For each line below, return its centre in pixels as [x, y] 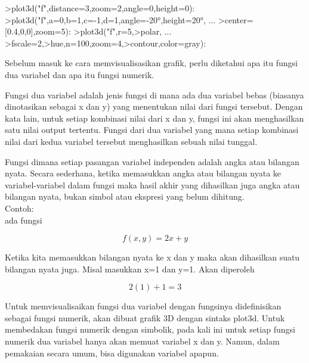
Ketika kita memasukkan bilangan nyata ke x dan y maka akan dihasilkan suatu [152, 257]
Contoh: [19, 208]
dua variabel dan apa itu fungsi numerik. [80, 74]
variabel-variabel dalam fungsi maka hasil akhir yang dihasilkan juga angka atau [152, 184]
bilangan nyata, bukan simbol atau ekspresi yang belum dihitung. [125, 196]
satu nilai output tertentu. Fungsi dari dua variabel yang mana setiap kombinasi [152, 130]
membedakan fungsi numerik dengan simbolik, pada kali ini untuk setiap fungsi [150, 329]
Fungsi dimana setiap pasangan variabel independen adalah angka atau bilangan [152, 161]
